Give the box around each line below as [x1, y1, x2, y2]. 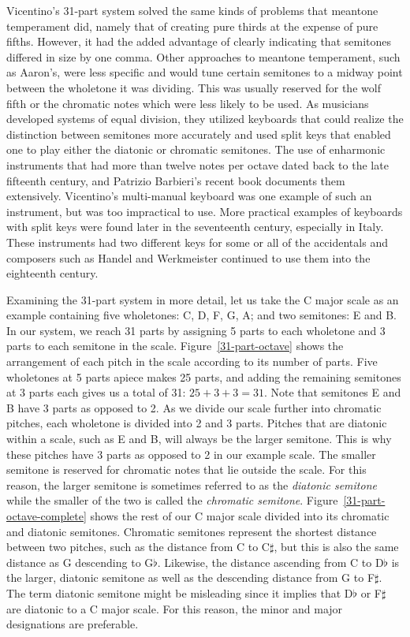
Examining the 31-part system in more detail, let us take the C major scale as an [6, 291, 399, 307]
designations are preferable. [6, 616, 139, 632]
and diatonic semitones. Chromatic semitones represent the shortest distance [6, 523, 377, 539]
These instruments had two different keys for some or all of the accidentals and [6, 233, 388, 250]
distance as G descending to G [6, 553, 154, 570]
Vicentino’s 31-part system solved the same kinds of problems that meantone [6, 2, 378, 18]
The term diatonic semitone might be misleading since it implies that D [6, 584, 353, 601]
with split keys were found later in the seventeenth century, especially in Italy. [6, 218, 384, 235]
